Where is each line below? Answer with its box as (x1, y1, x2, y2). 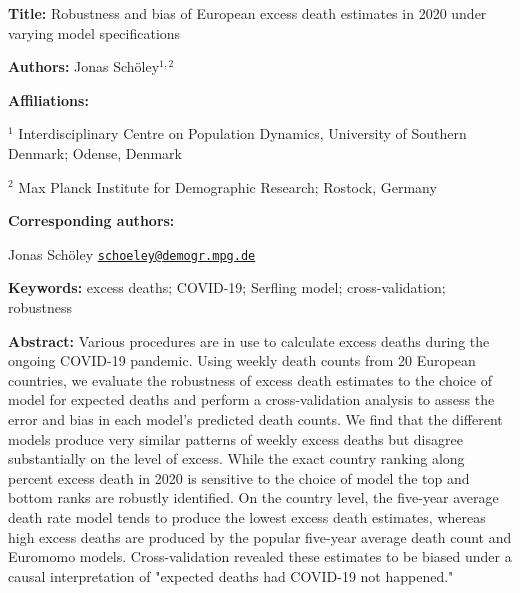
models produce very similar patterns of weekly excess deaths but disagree (8, 428, 463, 449)
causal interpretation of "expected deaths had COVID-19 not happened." (8, 565, 454, 586)
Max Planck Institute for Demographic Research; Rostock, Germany (18, 176, 437, 197)
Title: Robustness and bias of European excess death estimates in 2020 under (8, 3, 487, 23)
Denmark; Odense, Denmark (8, 142, 182, 163)
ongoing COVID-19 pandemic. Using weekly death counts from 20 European (8, 350, 476, 371)
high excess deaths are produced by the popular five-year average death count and (8, 526, 512, 547)
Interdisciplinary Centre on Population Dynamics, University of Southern (18, 123, 467, 144)
